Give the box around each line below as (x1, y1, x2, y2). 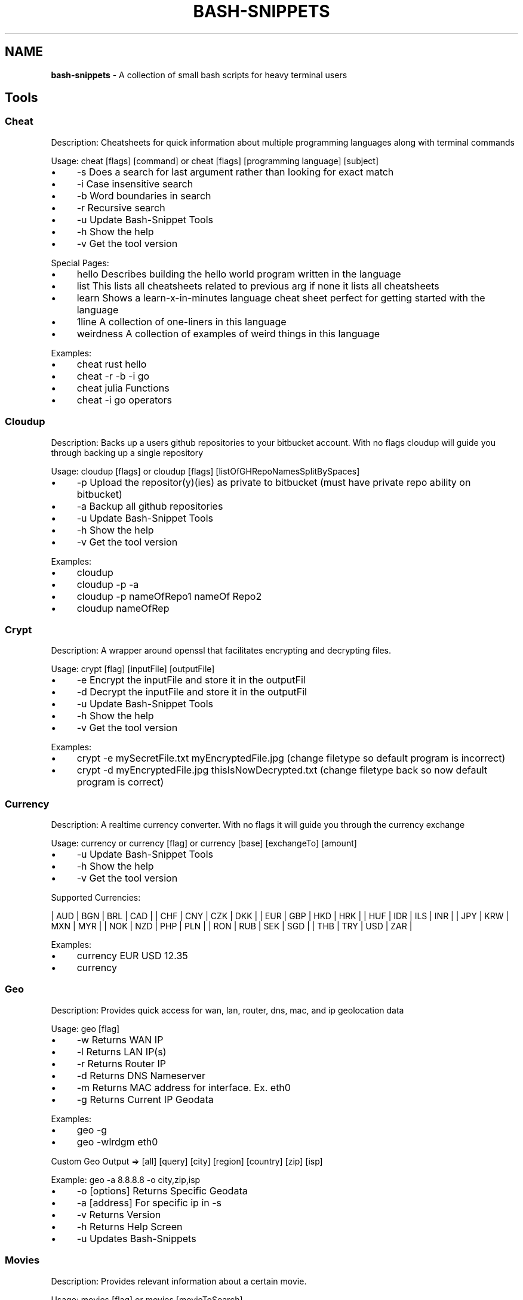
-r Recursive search (76, 201, 165, 214)
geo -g (76, 1123, 107, 1136)
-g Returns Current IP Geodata (76, 1093, 214, 1105)
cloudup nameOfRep (76, 602, 170, 614)
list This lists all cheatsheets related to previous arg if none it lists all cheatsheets (76, 279, 439, 292)
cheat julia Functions (76, 381, 170, 394)
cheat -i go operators (76, 393, 173, 406)
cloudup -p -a (76, 578, 139, 590)
